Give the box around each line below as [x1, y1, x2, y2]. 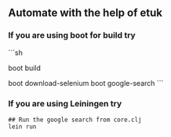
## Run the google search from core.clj [8, 116, 143, 124]
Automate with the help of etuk [8, 6, 163, 20]
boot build [8, 63, 42, 72]
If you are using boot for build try [8, 30, 136, 41]
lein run [8, 122, 37, 131]
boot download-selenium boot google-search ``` [8, 78, 164, 87]
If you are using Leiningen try [8, 98, 122, 109]
